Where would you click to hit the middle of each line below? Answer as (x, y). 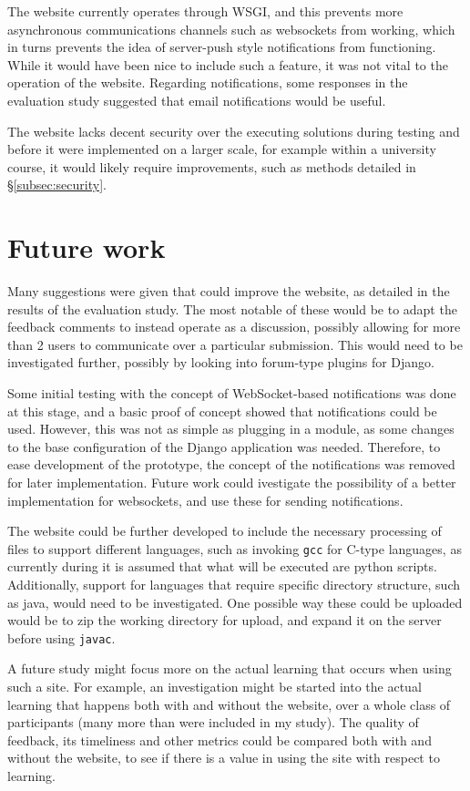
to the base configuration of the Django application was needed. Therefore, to (224, 446)
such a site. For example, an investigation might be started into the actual (215, 687)
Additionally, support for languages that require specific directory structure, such (234, 585)
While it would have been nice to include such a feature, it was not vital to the (228, 64)
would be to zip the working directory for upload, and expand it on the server (225, 620)
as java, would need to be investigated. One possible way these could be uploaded (235, 602)
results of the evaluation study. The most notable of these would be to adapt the (232, 308)
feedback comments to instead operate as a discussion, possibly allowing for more (234, 327)
